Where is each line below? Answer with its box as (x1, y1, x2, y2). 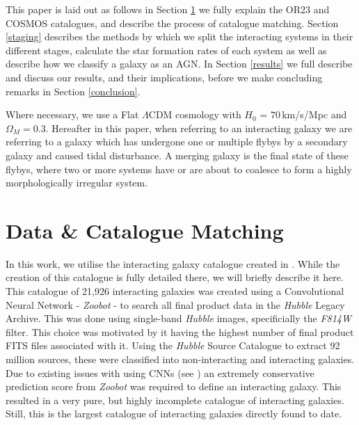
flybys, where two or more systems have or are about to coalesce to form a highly (6, 161, 352, 176)
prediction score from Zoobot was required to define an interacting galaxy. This (6, 379, 342, 394)
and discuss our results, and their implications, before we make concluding (6, 70, 323, 84)
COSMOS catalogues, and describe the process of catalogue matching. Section (6, 15, 339, 30)
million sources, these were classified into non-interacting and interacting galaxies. (6, 352, 355, 366)
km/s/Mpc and (282, 107, 347, 122)
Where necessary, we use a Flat (6, 107, 139, 122)
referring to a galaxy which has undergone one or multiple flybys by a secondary (6, 134, 348, 149)
